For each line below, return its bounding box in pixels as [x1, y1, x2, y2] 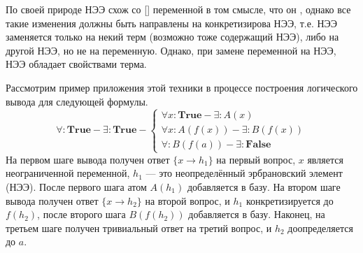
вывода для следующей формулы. [6, 94, 148, 108]
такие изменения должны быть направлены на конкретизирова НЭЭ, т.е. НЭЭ [6, 15, 338, 30]
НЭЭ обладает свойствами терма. [6, 57, 147, 71]
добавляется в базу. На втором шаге [187, 179, 341, 194]
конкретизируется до [245, 193, 334, 208]
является [307, 152, 343, 166]
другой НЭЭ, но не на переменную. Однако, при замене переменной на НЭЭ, [6, 43, 336, 57]
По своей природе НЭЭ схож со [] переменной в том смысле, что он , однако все [6, 2, 351, 16]
